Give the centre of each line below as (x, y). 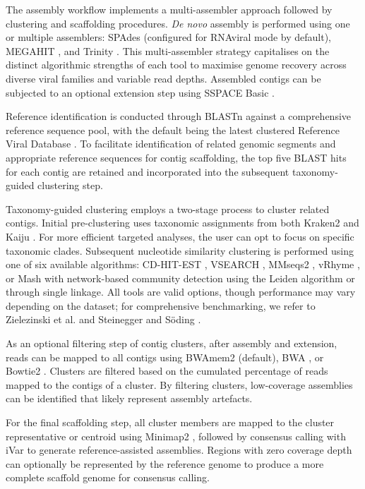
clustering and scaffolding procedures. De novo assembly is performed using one (178, 23)
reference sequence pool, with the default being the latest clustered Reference (173, 129)
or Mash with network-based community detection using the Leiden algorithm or (180, 278)
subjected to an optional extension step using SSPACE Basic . (140, 92)
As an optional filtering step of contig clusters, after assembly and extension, (172, 343)
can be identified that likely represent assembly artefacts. (129, 398)
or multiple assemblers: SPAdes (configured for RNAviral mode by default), (168, 37)
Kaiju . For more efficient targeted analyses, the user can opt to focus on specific (180, 236)
